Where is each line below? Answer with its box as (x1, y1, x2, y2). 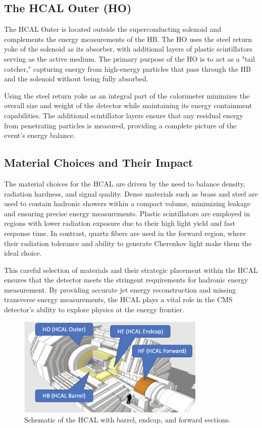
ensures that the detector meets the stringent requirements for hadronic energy (4, 274, 248, 285)
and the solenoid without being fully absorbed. (4, 73, 148, 84)
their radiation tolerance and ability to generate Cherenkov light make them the (4, 237, 252, 248)
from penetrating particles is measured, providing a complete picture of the (4, 120, 237, 130)
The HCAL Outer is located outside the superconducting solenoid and (4, 24, 221, 34)
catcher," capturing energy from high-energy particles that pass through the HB (4, 63, 251, 74)
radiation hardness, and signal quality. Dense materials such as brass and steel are (4, 188, 258, 199)
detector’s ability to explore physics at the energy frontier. (4, 304, 184, 315)
